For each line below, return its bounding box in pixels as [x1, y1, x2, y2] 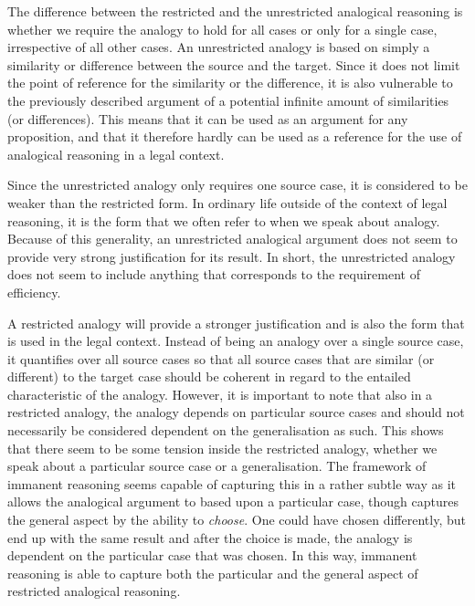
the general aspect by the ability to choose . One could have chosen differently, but [7, 510, 466, 529]
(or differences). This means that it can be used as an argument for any [7, 109, 408, 128]
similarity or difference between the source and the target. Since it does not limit [7, 55, 460, 74]
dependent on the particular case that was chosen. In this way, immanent [7, 546, 417, 565]
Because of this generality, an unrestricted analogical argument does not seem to [7, 229, 458, 248]
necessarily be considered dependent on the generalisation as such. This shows [7, 421, 444, 440]
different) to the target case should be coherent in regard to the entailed [7, 367, 411, 386]
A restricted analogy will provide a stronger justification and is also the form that [7, 313, 465, 332]
